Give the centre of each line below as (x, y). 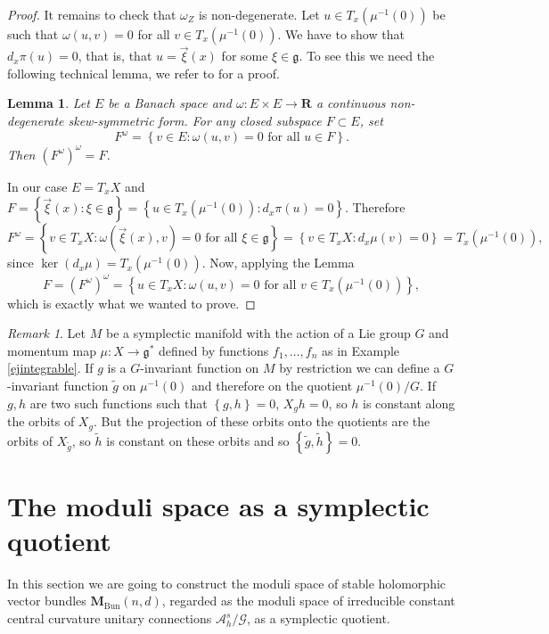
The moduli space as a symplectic (218, 505)
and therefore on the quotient (272, 386)
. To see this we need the (367, 56)
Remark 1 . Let (47, 333)
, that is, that (115, 56)
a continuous (351, 103)
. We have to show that (341, 34)
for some (245, 56)
